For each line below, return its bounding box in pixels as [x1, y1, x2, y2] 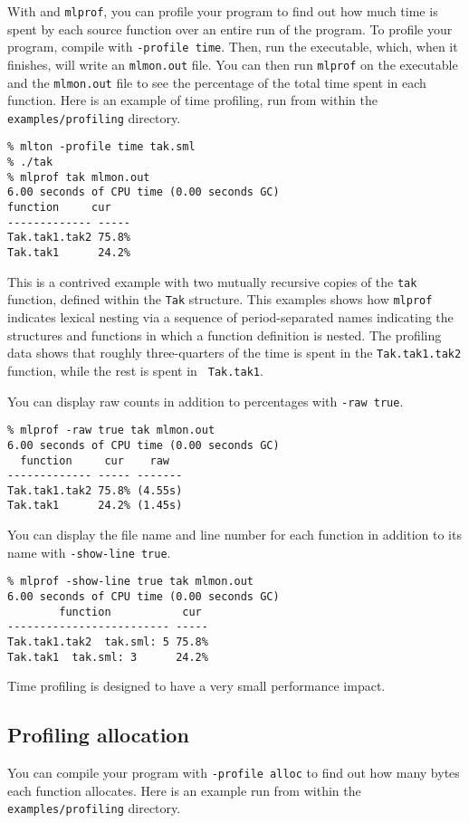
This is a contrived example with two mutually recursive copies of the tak [7, 272, 417, 291]
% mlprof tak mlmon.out [7, 170, 150, 184]
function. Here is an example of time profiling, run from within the [7, 91, 378, 110]
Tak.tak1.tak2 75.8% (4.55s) [7, 483, 183, 497]
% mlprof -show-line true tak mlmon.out [7, 575, 254, 589]
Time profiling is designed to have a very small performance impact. [7, 676, 386, 695]
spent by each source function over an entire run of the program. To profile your [7, 19, 453, 38]
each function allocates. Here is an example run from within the [7, 780, 361, 799]
